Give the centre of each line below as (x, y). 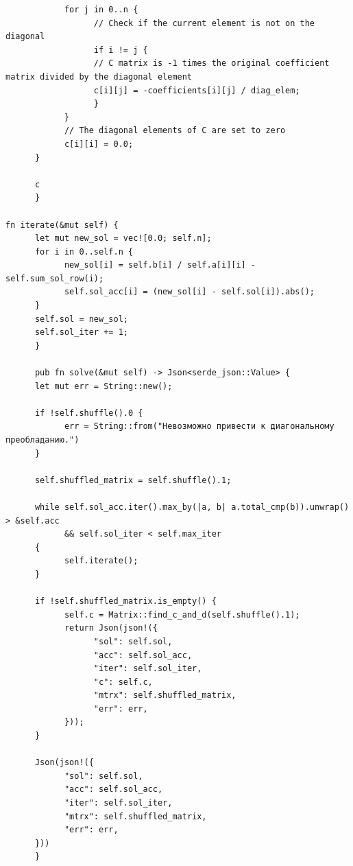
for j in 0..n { (101, 10)
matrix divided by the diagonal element (99, 77)
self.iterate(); (101, 561)
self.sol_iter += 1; (81, 332)
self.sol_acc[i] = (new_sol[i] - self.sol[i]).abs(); (190, 292)
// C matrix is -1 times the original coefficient (211, 63)
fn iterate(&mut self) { (62, 225)
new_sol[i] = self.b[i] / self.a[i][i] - (160, 265)
